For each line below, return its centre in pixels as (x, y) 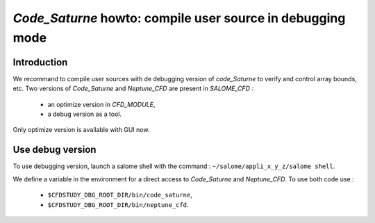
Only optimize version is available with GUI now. (81, 130)
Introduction (40, 62)
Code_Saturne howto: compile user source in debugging (179, 18)
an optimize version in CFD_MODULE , (101, 104)
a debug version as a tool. (84, 114)
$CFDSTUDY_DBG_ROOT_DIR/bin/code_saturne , (120, 195)
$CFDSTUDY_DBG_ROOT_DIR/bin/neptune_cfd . (118, 204)
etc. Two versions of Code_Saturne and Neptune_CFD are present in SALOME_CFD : (133, 89)
